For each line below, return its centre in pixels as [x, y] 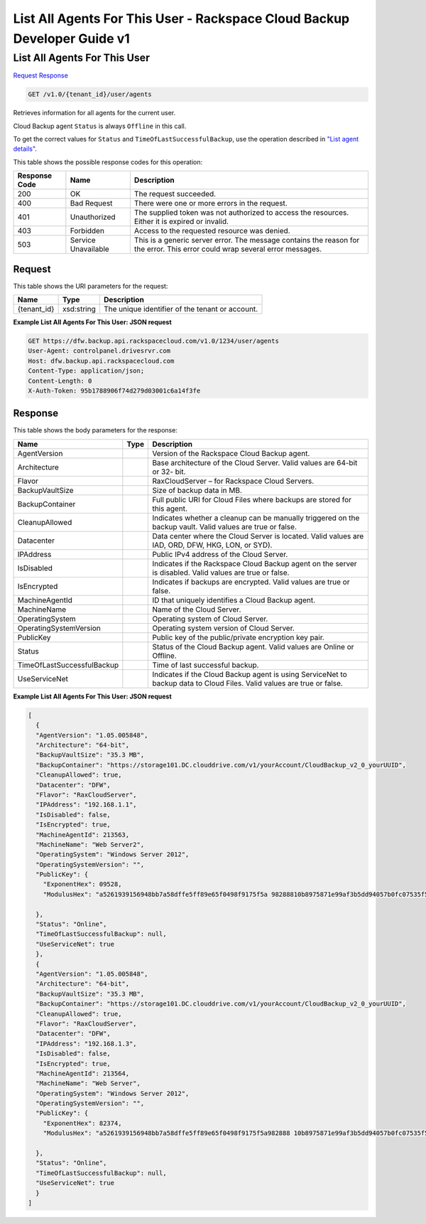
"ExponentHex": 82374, [82, 1123]
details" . [25, 149]
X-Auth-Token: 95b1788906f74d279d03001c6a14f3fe [114, 390]
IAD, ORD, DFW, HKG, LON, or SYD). [212, 545]
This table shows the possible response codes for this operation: [108, 162]
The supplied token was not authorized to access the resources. [241, 213]
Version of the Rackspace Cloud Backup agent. [231, 453]
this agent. [170, 509]
